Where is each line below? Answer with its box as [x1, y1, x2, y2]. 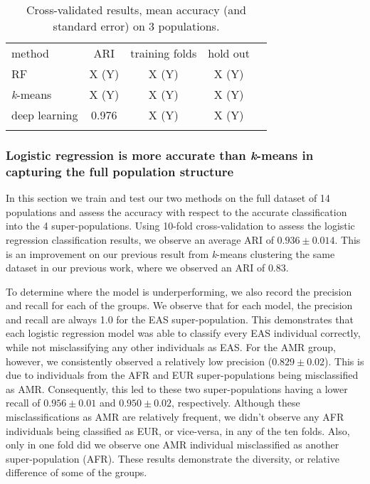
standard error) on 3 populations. [53, 18, 220, 34]
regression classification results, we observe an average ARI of [6, 232, 274, 247]
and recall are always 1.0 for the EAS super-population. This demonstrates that [6, 311, 354, 326]
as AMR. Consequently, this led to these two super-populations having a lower [6, 381, 348, 396]
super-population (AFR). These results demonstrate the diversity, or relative [6, 451, 339, 466]
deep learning [11, 107, 78, 123]
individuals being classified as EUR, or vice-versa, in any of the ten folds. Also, [6, 423, 350, 438]
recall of [6, 395, 41, 410]
